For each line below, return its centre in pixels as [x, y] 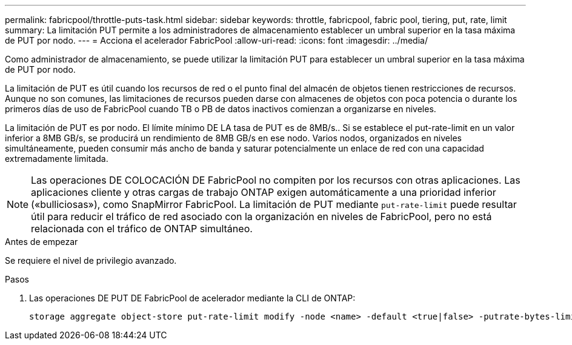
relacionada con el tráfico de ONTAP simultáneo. [142, 229]
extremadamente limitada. [57, 159]
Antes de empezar [42, 242]
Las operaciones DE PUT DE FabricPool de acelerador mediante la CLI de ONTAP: [192, 298]
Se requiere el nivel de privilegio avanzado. [91, 260]
